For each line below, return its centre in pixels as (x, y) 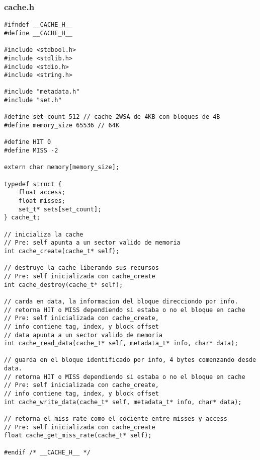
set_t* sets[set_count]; (60, 209)
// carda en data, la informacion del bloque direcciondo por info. (121, 301)
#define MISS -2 (31, 151)
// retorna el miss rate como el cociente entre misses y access (116, 419)
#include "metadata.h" (42, 92)
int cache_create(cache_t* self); (62, 251)
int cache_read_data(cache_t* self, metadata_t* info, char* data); (121, 343)
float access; (42, 193)
